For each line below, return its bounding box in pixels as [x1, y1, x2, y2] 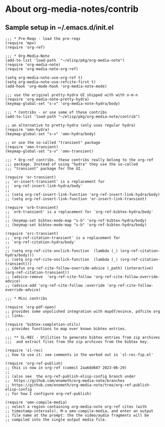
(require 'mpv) [5, 41, 37, 46]
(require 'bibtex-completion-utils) [5, 322, 81, 327]
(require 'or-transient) [5, 175, 56, 180]
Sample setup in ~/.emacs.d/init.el [5, 23, 114, 32]
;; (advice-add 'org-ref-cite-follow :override [5, 283, 105, 288]
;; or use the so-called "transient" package [5, 140, 100, 145]
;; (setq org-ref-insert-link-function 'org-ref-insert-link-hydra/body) [5, 192, 161, 197]
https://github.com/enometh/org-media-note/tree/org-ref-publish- [11, 382, 152, 387]
